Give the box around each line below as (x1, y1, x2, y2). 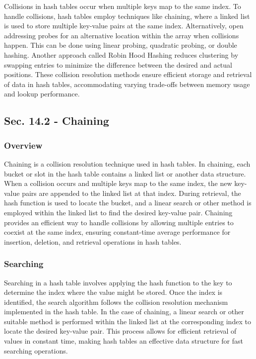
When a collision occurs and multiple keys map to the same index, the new (4, 178, 232, 188)
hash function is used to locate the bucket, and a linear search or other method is (4, 197, 252, 208)
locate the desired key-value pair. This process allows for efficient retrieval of (4, 326, 237, 336)
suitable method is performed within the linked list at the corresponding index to (4, 316, 251, 326)
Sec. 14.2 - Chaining (4, 113, 109, 128)
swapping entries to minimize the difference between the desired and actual (4, 59, 232, 70)
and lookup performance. (4, 89, 80, 99)
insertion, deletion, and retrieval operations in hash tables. (4, 236, 182, 247)
